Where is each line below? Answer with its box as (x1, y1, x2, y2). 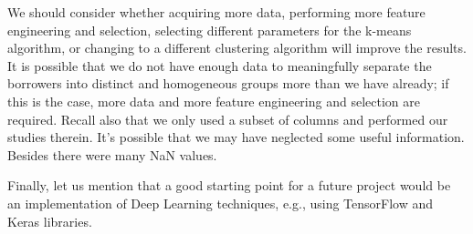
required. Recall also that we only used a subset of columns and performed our (7, 109, 448, 128)
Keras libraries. (7, 211, 92, 230)
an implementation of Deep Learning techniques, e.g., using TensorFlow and (7, 193, 434, 212)
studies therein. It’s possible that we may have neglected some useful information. (7, 127, 465, 147)
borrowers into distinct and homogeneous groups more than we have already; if (7, 74, 449, 93)
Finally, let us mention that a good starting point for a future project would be (7, 176, 451, 195)
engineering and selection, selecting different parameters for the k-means (7, 20, 412, 39)
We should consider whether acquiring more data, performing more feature (7, 3, 426, 21)
